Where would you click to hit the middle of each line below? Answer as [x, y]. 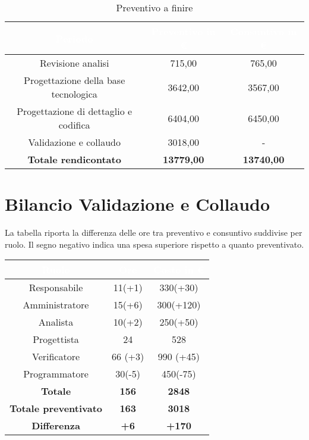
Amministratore [56, 305]
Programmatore [56, 374]
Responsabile [56, 288]
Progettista [56, 339]
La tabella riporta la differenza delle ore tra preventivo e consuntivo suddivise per [154, 233]
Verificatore [56, 357]
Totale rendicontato [74, 159]
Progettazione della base [75, 80]
